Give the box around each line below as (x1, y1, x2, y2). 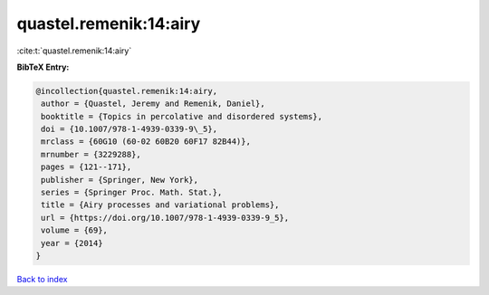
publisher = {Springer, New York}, (41, 175, 199, 185)
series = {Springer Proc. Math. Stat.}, (41, 187, 223, 198)
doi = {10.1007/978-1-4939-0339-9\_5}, (41, 124, 217, 135)
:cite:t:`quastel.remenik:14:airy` (16, 45, 132, 56)
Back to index (16, 273, 68, 284)
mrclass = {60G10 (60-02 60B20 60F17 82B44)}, (41, 137, 251, 147)
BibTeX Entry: (16, 62, 70, 72)
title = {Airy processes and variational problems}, (41, 200, 280, 210)
